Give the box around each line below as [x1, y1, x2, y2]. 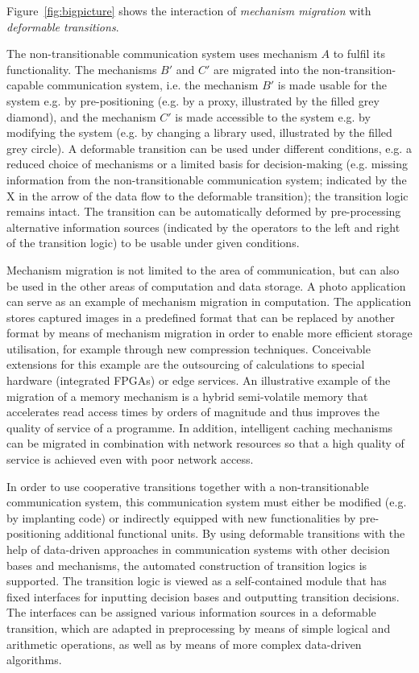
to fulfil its [333, 45, 385, 62]
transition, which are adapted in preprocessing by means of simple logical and [6, 619, 391, 636]
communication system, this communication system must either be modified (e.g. [6, 493, 407, 510]
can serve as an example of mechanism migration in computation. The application [6, 293, 412, 310]
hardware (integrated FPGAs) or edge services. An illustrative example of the [6, 372, 391, 389]
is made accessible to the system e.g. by [175, 108, 371, 125]
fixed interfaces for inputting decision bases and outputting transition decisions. [6, 588, 400, 605]
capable [6, 76, 44, 93]
